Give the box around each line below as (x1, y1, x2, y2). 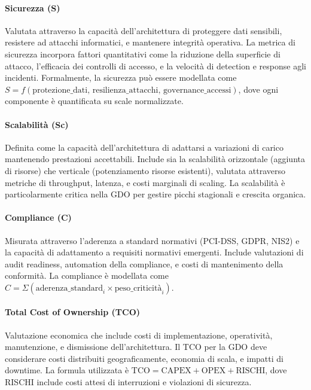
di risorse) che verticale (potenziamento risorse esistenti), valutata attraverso (5, 164, 285, 176)
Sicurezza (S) (5, 1, 60, 14)
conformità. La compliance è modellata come (5, 269, 169, 282)
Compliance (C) (5, 211, 72, 224)
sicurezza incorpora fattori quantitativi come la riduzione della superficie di (5, 47, 280, 60)
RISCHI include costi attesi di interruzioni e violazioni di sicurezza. (5, 376, 252, 388)
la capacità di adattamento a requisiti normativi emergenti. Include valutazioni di (5, 246, 304, 258)
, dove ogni (238, 83, 279, 95)
